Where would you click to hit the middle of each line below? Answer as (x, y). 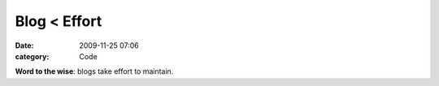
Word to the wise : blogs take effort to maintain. (94, 71)
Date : (24, 45)
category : (32, 56)
